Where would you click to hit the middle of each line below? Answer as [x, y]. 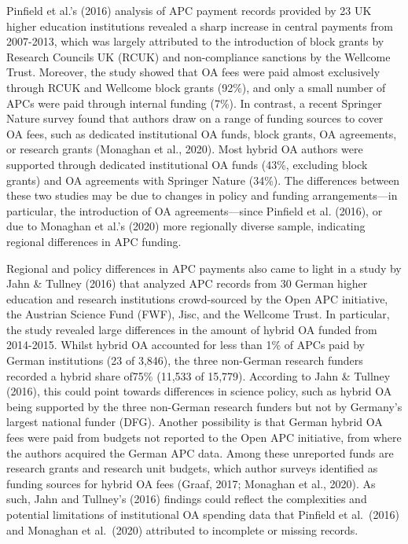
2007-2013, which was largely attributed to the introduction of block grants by [195, 41]
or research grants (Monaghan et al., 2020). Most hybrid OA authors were [185, 149]
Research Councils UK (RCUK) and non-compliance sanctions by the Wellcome [198, 56]
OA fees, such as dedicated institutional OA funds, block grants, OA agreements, [202, 133]
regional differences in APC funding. [94, 241]
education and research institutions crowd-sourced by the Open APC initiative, [197, 298]
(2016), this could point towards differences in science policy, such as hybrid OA [199, 391]
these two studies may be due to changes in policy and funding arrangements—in [202, 195]
